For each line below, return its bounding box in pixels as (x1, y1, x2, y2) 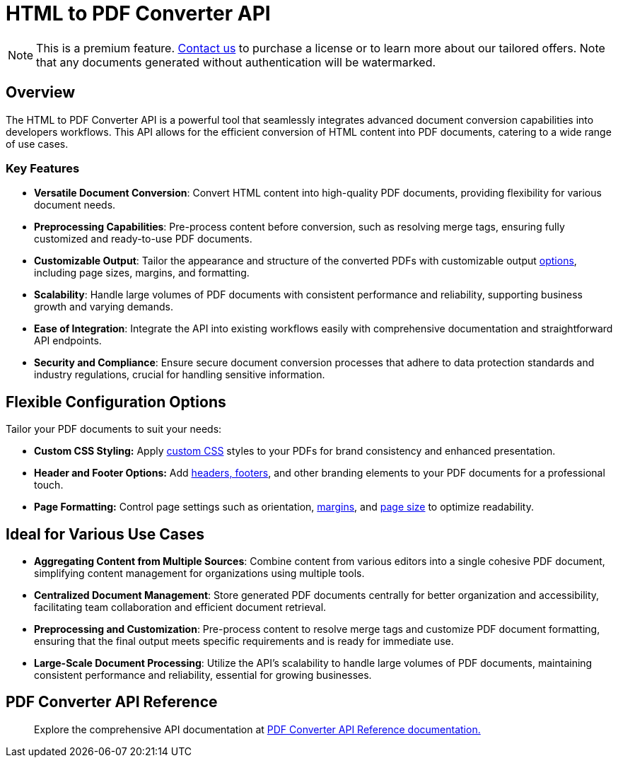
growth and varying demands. (34, 301, 173, 313)
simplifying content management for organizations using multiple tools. (34, 567, 365, 580)
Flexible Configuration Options (6, 392, 226, 411)
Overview (6, 83, 76, 102)
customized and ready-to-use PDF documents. (34, 233, 252, 245)
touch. (34, 479, 64, 491)
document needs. (34, 199, 116, 211)
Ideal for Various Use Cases (6, 525, 205, 543)
